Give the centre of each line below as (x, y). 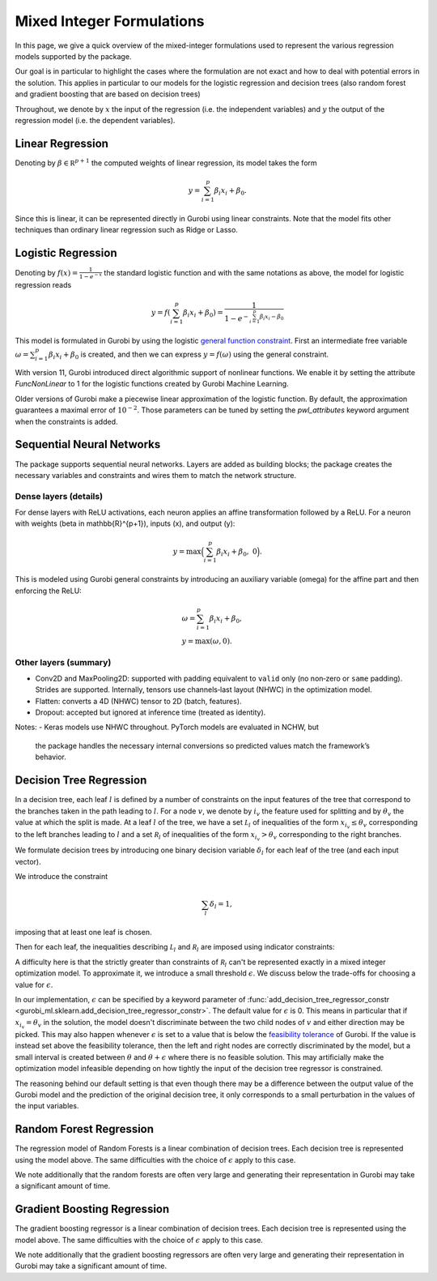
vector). (28, 861)
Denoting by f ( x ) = (47, 272)
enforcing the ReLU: (49, 591)
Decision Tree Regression (81, 781)
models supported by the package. (73, 56)
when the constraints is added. (66, 421)
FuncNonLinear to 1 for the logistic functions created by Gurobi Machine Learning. (152, 384)
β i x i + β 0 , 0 (237, 553)
